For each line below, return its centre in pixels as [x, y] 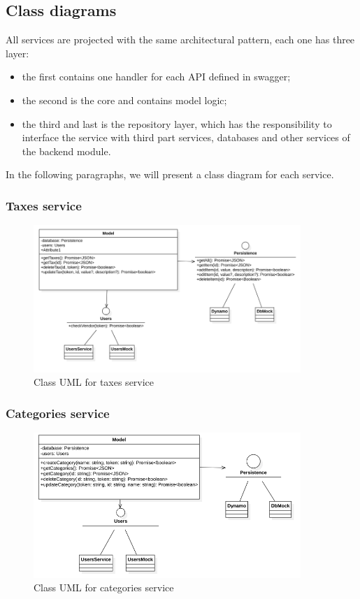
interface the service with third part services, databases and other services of [186, 137]
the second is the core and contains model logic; [124, 100]
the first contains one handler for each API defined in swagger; [156, 77]
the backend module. [66, 151]
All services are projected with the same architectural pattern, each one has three [180, 39]
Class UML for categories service [104, 587]
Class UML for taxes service [94, 382]
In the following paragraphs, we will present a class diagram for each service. [170, 174]
